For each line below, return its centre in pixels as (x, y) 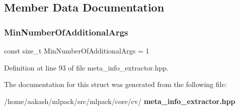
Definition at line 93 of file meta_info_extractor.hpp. (86, 67)
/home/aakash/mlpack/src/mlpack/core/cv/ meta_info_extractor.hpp (120, 101)
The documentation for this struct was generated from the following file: (115, 84)
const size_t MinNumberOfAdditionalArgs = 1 (77, 50)
